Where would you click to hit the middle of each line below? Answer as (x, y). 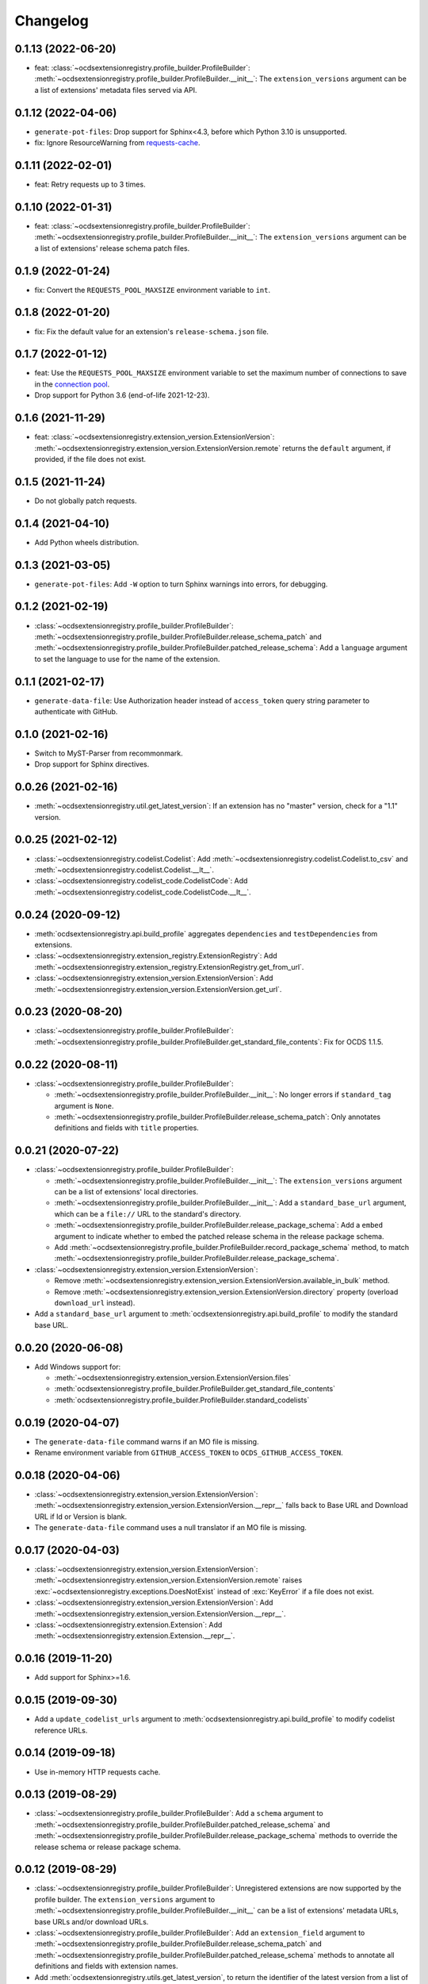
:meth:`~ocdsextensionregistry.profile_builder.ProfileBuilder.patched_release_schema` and (182, 1824)
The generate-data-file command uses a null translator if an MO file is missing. (170, 1528)
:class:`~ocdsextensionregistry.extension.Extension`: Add (128, 1624)
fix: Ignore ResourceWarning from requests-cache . (117, 143)
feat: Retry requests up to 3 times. (90, 185)
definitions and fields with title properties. (127, 1128)
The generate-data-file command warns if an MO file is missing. (147, 1441)
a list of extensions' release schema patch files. (112, 248)
